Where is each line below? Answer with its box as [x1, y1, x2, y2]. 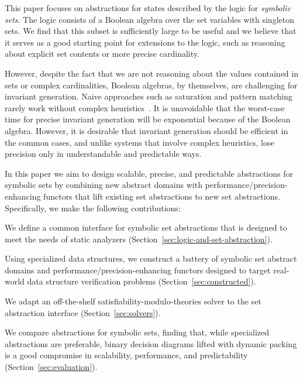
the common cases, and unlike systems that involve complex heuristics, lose [5, 136, 274, 148]
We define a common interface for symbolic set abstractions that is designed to [5, 221, 287, 234]
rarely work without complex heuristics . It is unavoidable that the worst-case [5, 101, 285, 114]
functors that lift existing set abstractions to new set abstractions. [43, 190, 280, 202]
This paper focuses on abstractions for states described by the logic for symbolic [5, 2, 291, 13]
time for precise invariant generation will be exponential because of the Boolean [5, 113, 291, 125]
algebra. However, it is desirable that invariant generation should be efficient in [5, 124, 288, 136]
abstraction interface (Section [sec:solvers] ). [5, 306, 161, 318]
